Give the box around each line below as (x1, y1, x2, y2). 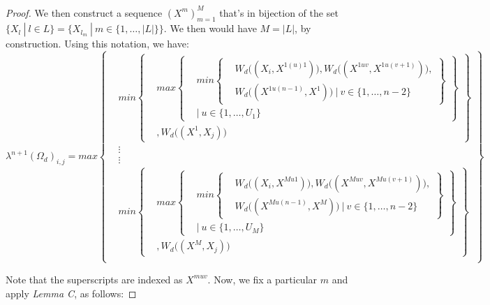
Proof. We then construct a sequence (6, 5, 163, 20)
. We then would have (163, 21, 257, 36)
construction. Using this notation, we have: (6, 36, 189, 51)
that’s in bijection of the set (219, 5, 339, 20)
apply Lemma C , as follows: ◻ (6, 285, 137, 300)
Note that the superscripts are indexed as (6, 271, 183, 286)
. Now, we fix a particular (207, 271, 318, 286)
